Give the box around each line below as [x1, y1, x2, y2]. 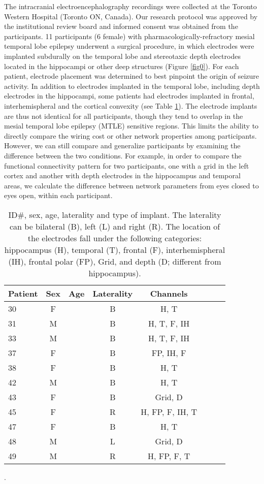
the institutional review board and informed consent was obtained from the [4, 21, 238, 31]
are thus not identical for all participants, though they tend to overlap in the [4, 110, 243, 121]
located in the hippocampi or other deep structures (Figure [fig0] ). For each [4, 60, 239, 71]
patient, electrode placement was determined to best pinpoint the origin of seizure [4, 71, 259, 81]
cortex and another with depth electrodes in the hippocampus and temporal [4, 170, 241, 181]
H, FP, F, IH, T [141, 405, 197, 417]
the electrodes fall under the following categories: [27, 232, 202, 244]
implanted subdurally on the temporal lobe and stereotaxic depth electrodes [4, 50, 241, 61]
